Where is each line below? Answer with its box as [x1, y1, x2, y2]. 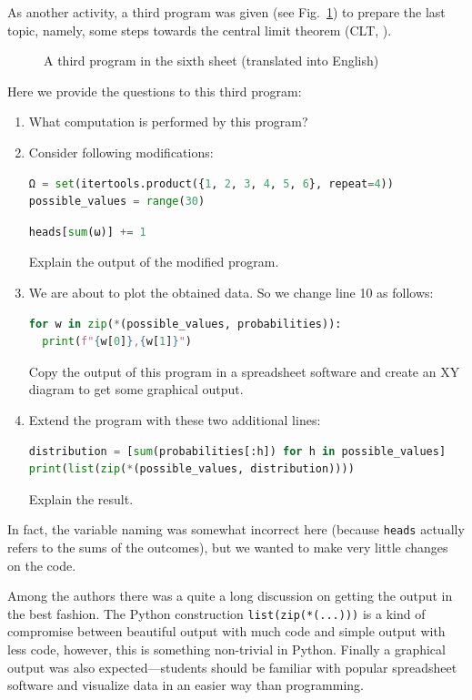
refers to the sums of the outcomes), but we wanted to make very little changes [7, 537, 448, 556]
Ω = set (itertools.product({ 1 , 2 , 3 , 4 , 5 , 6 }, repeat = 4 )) [28, 177, 394, 190]
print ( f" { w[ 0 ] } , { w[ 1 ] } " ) [42, 335, 192, 349]
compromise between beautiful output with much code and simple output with [7, 622, 446, 641]
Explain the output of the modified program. [28, 252, 279, 271]
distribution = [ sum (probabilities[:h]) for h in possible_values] [28, 444, 447, 458]
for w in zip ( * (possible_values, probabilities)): [28, 317, 342, 330]
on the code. [7, 555, 76, 574]
